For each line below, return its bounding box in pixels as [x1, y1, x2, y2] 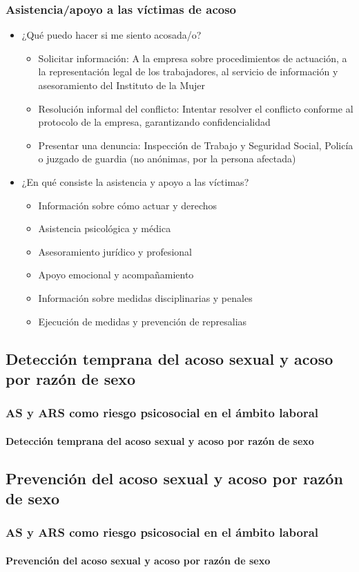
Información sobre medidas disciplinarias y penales [38, 290, 253, 305]
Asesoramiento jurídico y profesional [38, 244, 193, 258]
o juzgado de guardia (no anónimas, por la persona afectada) [38, 151, 296, 166]
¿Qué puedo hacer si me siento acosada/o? [21, 28, 202, 42]
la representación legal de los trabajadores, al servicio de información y [38, 64, 338, 79]
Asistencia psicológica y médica [38, 221, 171, 236]
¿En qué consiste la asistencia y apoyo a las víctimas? [21, 174, 249, 189]
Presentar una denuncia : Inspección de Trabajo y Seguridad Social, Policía [38, 137, 353, 152]
